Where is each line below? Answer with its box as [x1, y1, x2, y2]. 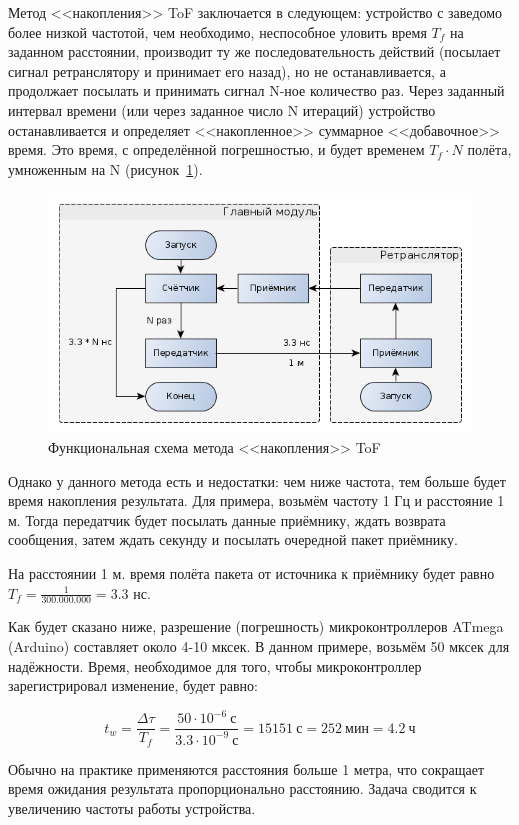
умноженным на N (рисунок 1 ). [8, 158, 203, 179]
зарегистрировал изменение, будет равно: [8, 675, 258, 696]
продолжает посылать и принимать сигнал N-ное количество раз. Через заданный [8, 80, 505, 101]
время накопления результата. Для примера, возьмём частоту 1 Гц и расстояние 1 [8, 490, 505, 511]
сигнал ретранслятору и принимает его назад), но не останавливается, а [8, 60, 446, 81]
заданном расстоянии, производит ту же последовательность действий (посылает [8, 41, 501, 62]
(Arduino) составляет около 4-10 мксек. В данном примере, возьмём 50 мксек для [8, 636, 510, 657]
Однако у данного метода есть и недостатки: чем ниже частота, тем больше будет [8, 470, 506, 491]
